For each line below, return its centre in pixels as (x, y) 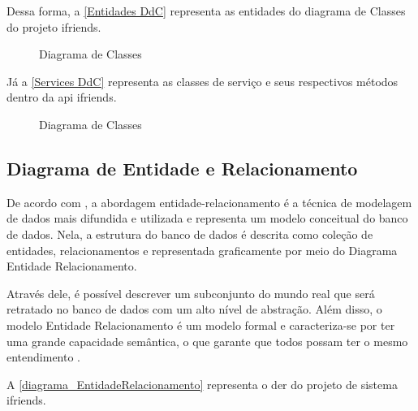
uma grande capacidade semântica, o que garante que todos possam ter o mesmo (207, 341)
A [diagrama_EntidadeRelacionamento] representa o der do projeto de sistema (202, 384)
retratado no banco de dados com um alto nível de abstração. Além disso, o (194, 309)
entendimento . (44, 357)
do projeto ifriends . (54, 26)
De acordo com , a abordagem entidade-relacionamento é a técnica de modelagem (209, 202)
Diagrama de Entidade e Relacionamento (182, 168)
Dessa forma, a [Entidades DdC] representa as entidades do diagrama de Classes (206, 11)
